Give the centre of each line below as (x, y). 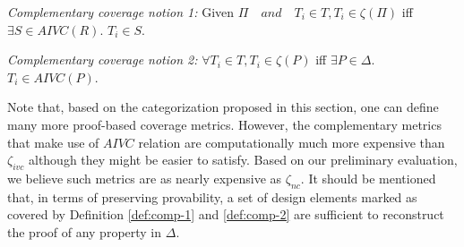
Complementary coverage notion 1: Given (121, 12)
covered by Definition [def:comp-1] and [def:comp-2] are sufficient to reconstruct (226, 214)
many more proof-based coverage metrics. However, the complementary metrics (224, 124)
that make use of (53, 142)
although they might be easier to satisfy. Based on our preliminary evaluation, (243, 160)
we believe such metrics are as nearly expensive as (145, 178)
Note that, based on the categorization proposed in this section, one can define (223, 107)
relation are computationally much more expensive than (292, 142)
